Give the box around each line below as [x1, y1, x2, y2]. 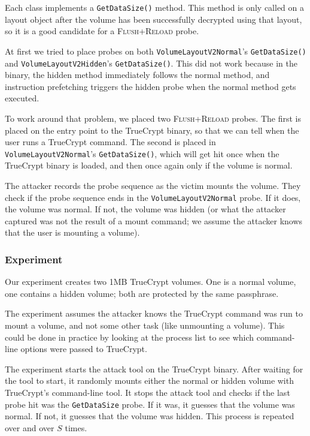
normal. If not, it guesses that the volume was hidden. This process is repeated [5, 410, 294, 422]
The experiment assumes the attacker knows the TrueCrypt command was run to [5, 307, 303, 320]
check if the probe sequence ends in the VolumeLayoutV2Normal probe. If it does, [5, 191, 301, 203]
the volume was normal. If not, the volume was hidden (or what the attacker [5, 203, 286, 215]
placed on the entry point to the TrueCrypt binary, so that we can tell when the [5, 124, 299, 136]
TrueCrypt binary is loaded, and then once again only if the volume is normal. [5, 159, 293, 172]
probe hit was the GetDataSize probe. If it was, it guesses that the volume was [5, 398, 295, 410]
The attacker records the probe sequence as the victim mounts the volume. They [5, 179, 301, 191]
